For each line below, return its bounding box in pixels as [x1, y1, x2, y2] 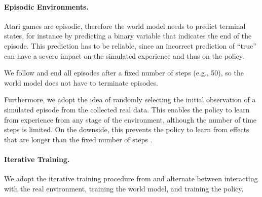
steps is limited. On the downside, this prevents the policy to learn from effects [4, 124, 249, 135]
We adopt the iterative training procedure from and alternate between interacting [4, 173, 258, 184]
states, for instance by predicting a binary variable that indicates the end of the [4, 30, 252, 41]
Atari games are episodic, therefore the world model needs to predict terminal [4, 20, 246, 31]
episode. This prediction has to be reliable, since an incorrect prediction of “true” [4, 40, 256, 51]
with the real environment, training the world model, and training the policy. [4, 183, 244, 193]
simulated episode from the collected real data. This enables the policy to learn [4, 104, 250, 114]
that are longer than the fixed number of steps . [4, 134, 153, 144]
